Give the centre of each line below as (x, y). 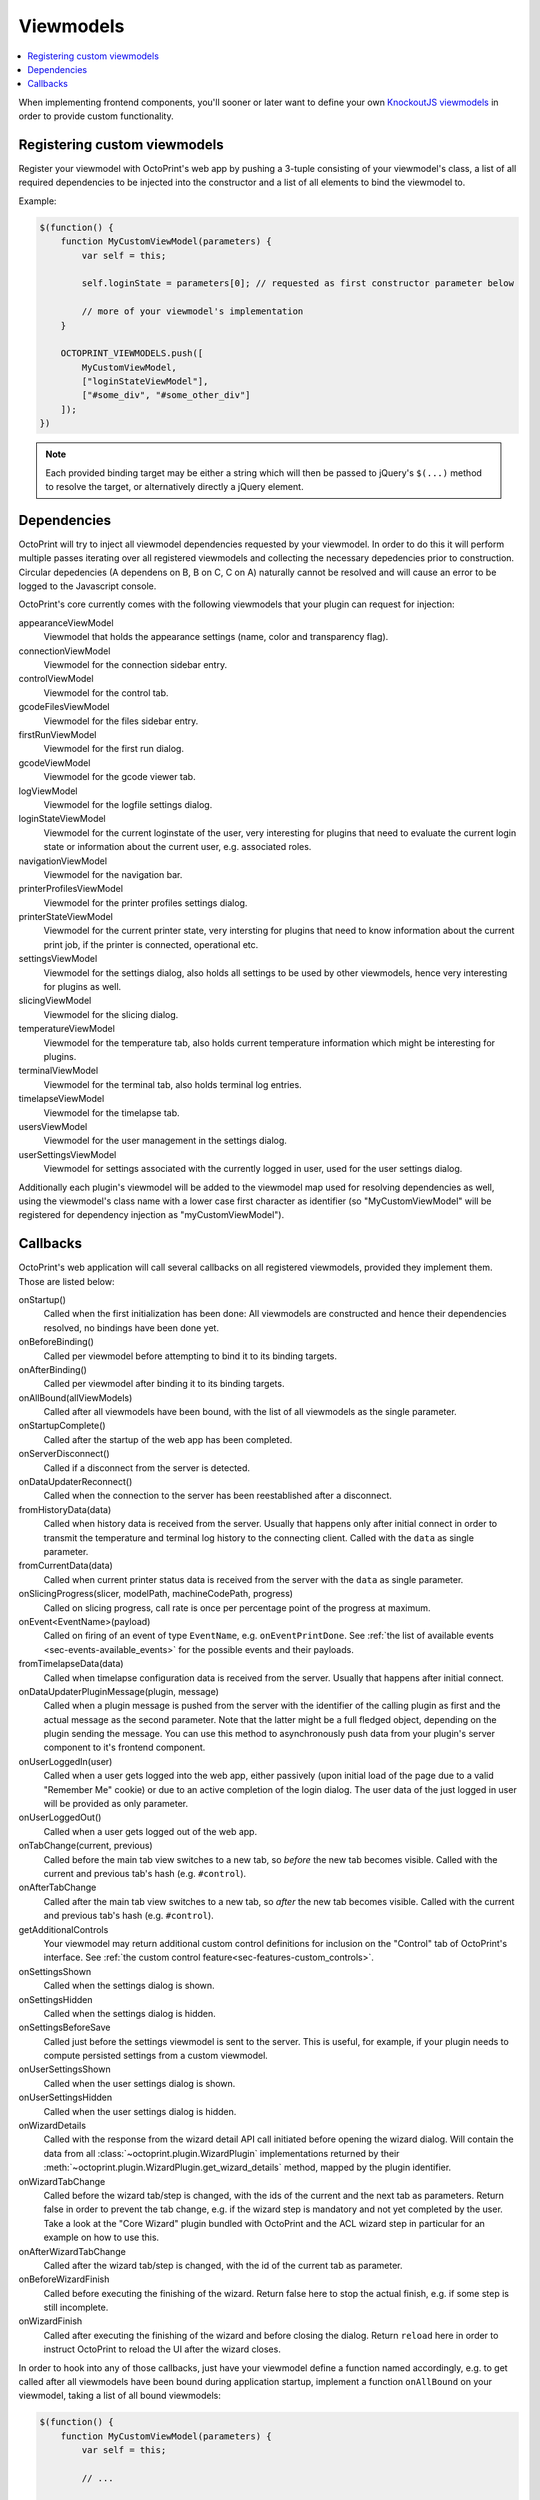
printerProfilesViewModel (71, 889)
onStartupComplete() (62, 1426)
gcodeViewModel (54, 762)
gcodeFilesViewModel (64, 707)
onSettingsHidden (55, 1999)
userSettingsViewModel (67, 1154)
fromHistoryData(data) (65, 1509)
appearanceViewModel (66, 622)
